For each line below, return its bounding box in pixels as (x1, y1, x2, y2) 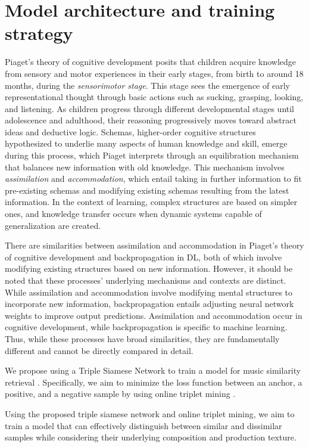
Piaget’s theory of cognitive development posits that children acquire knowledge (5, 55, 296, 68)
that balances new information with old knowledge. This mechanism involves (5, 160, 285, 173)
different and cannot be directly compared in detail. (5, 344, 193, 356)
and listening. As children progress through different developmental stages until (5, 102, 295, 114)
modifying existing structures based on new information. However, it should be (5, 262, 293, 275)
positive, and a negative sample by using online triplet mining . (5, 387, 236, 400)
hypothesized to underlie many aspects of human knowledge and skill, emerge (5, 137, 288, 150)
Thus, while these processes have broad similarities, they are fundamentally (5, 332, 280, 344)
